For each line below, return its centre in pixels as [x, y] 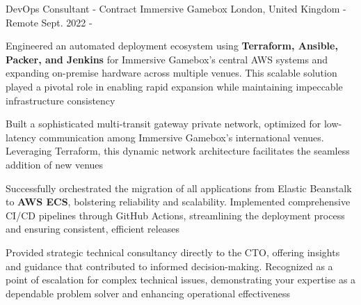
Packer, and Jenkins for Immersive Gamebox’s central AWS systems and [167, 59]
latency [21, 137]
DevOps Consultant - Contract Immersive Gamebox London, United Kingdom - [176, 8]
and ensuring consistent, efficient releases [93, 229]
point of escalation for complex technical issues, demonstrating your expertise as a [181, 280]
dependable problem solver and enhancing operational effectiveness [148, 293]
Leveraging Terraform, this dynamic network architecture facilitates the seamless [178, 151]
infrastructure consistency [61, 100]
